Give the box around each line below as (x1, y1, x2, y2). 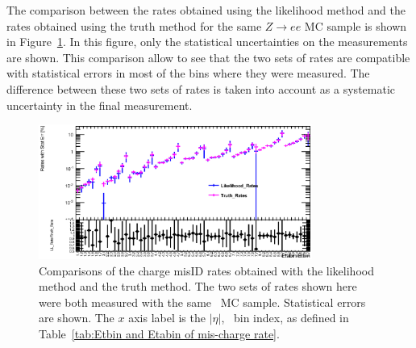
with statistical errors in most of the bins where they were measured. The (6, 65, 370, 82)
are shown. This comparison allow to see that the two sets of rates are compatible (6, 48, 410, 65)
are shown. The (39, 309, 114, 326)
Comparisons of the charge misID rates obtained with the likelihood (39, 262, 374, 279)
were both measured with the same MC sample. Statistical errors (39, 293, 366, 310)
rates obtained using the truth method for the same (6, 17, 262, 34)
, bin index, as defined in (221, 309, 349, 326)
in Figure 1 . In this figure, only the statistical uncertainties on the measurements (6, 33, 408, 50)
